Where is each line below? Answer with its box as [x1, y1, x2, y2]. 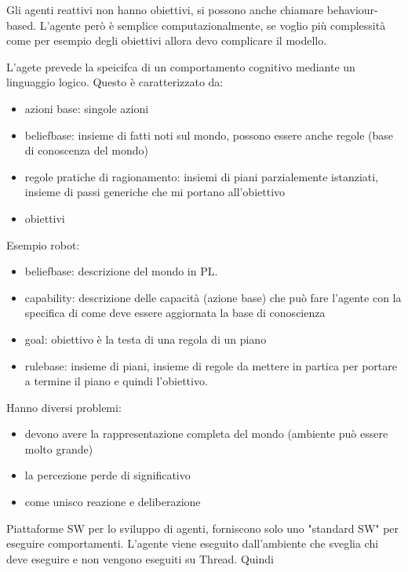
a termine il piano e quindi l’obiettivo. [24, 373, 208, 389]
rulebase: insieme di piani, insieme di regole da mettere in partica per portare [24, 357, 397, 373]
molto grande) [24, 440, 93, 457]
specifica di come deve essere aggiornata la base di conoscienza [24, 304, 326, 321]
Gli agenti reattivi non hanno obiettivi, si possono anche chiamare [6, 2, 324, 17]
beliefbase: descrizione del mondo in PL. [24, 263, 218, 279]
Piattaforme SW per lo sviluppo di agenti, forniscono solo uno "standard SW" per [6, 519, 399, 536]
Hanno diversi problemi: [6, 399, 122, 415]
